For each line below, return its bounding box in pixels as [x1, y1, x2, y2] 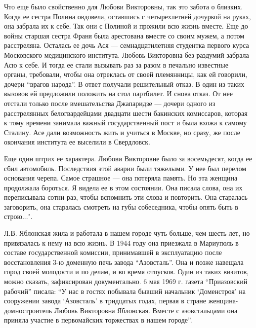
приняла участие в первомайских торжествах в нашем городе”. [4, 315, 192, 325]
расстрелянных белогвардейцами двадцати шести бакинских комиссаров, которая [4, 108, 248, 118]
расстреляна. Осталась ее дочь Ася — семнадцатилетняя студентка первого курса [4, 40, 249, 50]
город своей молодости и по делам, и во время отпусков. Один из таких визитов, [4, 266, 249, 277]
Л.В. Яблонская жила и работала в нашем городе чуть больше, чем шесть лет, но [4, 228, 250, 238]
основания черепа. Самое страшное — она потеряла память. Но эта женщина [4, 173, 238, 183]
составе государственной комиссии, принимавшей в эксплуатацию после [4, 247, 222, 257]
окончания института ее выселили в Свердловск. [4, 137, 150, 147]
